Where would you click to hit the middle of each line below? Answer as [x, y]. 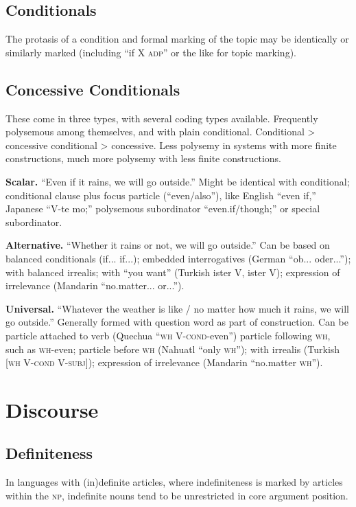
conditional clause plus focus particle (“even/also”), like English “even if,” [161, 195]
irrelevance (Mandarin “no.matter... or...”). [95, 285]
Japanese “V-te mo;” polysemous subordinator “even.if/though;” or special [163, 209]
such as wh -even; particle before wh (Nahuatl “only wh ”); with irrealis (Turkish [173, 349]
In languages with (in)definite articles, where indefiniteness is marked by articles [174, 482]
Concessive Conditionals [93, 89]
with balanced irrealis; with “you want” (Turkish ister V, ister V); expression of [173, 272]
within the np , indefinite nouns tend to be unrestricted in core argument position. [177, 495]
